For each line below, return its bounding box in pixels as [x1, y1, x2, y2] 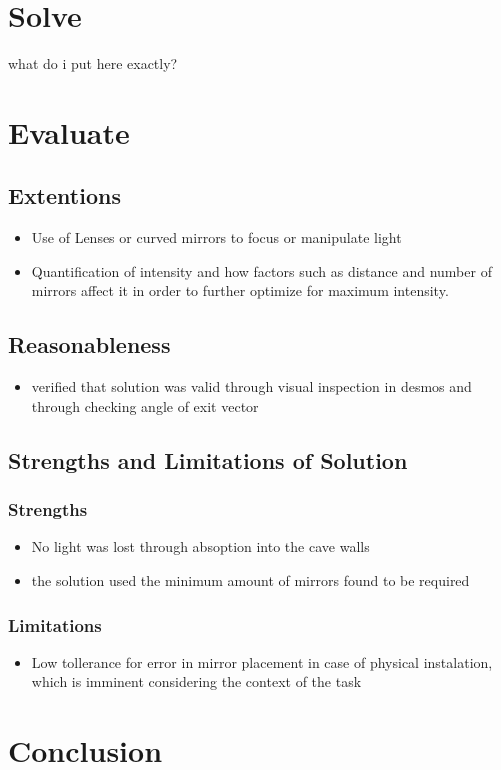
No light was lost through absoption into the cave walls [31, 536, 370, 557]
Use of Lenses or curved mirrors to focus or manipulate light [31, 227, 402, 248]
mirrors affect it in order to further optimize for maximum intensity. [31, 280, 449, 301]
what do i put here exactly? [8, 53, 178, 74]
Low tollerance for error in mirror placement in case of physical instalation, [31, 651, 493, 672]
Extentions [8, 180, 121, 211]
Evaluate [8, 111, 130, 152]
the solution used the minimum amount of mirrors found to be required [31, 570, 470, 591]
